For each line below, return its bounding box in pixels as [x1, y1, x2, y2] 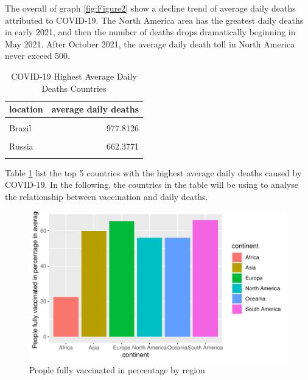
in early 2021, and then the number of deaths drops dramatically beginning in [5, 26, 296, 38]
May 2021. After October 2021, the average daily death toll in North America [5, 37, 295, 50]
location [9, 103, 43, 116]
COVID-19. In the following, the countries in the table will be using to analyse [5, 178, 298, 191]
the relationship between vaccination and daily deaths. [5, 190, 208, 202]
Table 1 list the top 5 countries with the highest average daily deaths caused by [5, 166, 302, 179]
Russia [9, 140, 33, 153]
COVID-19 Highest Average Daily [11, 69, 137, 82]
